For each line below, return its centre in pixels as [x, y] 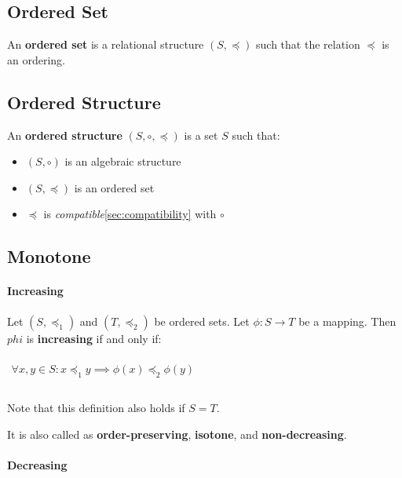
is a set [201, 135]
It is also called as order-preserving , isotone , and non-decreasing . [177, 434]
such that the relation [308, 44]
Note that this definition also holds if [96, 408]
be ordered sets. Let [202, 321]
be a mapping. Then [347, 321]
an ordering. [36, 59]
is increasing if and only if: [94, 338]
